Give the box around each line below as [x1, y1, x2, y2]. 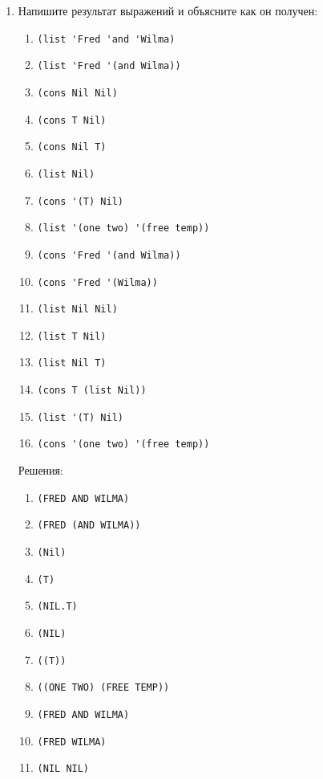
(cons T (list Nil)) [37, 385, 147, 397]
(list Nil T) [37, 357, 107, 369]
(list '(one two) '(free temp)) [37, 222, 210, 235]
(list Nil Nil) [37, 304, 118, 316]
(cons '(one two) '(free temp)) [37, 438, 210, 451]
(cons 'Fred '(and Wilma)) [37, 249, 181, 261]
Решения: [18, 462, 63, 479]
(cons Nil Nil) [37, 87, 118, 99]
